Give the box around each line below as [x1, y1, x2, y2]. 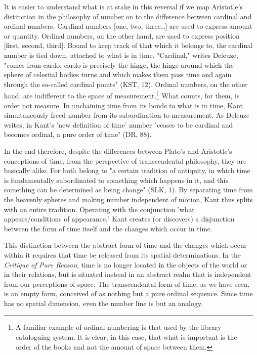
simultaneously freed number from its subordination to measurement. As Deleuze [4, 110, 250, 120]
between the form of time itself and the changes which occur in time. [4, 223, 213, 233]
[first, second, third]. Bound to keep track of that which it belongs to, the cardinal [4, 40, 253, 50]
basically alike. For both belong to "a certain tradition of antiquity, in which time [4, 165, 251, 176]
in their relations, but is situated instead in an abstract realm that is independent [4, 269, 252, 279]
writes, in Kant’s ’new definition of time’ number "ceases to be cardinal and [4, 119, 233, 130]
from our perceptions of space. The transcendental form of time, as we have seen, [4, 278, 250, 289]
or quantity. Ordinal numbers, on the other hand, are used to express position [4, 30, 240, 41]
